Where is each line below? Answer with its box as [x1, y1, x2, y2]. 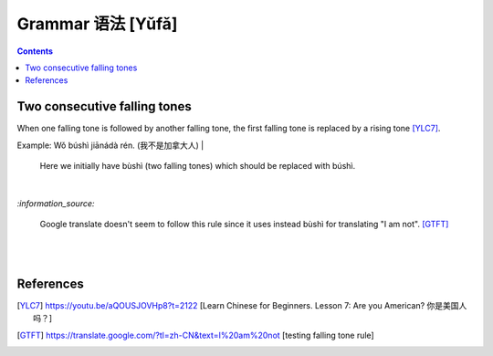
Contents [16, 46, 54, 57]
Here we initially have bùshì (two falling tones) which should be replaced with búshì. [39, 161, 356, 172]
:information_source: [16, 197, 95, 209]
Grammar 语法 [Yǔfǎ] [16, 14, 178, 34]
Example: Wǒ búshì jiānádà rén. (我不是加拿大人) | [16, 140, 205, 151]
